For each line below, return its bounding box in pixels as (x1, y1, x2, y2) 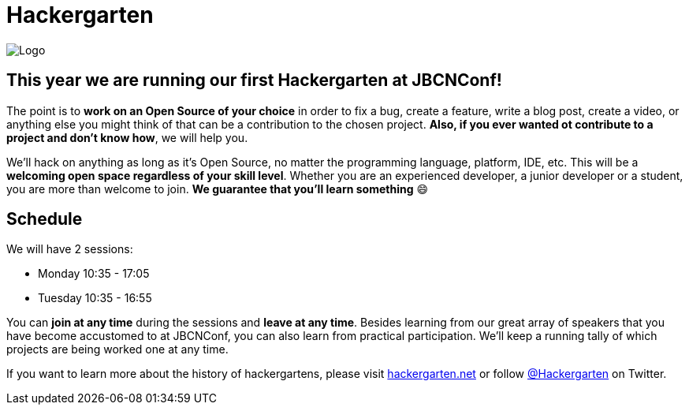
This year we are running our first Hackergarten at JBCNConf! (6, 70, 502, 91)
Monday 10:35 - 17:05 (38, 267, 150, 281)
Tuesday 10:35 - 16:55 (38, 291, 152, 305)
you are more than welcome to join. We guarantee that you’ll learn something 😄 (6, 181, 429, 196)
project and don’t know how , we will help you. (6, 130, 248, 144)
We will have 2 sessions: (6, 242, 133, 256)
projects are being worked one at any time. (6, 342, 229, 357)
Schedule (6, 209, 83, 230)
